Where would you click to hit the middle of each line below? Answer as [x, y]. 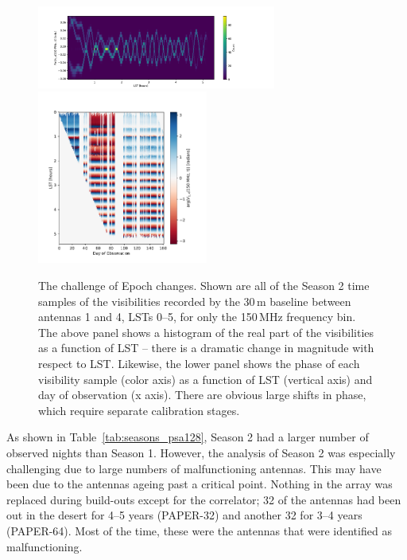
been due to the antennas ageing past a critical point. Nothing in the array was [200, 484]
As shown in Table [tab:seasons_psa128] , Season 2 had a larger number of [188, 437]
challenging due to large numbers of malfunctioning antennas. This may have [194, 468]
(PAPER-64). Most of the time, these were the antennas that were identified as [199, 530]
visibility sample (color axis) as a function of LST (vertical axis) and [205, 379]
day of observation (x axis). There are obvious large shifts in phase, [202, 395]
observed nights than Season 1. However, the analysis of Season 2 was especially [201, 452]
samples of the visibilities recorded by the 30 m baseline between [195, 301]
